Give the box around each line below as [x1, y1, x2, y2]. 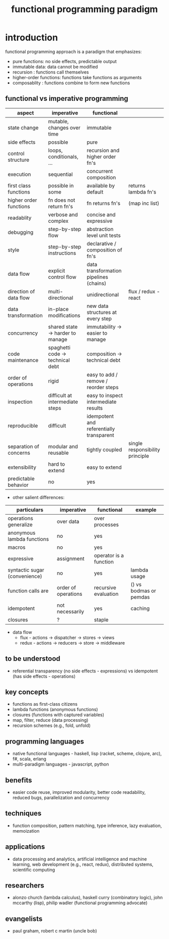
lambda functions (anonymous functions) [12, 707, 98, 713]
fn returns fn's [87, 200, 121, 207]
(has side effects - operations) [12, 673, 76, 679]
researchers [5, 881, 44, 890]
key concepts [5, 687, 49, 696]
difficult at [48, 392, 72, 399]
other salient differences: [12, 494, 64, 500]
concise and [87, 211, 116, 218]
